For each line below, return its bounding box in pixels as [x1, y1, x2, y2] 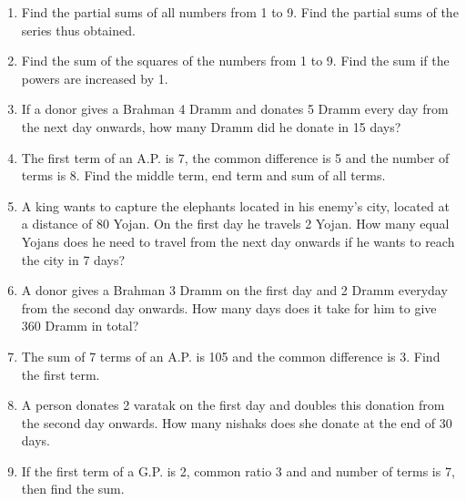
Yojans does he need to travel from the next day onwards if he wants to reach [21, 231, 455, 250]
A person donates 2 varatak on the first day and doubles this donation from [21, 395, 445, 414]
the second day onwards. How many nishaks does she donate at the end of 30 [21, 413, 452, 432]
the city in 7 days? [21, 250, 126, 269]
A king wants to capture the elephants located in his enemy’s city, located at [21, 196, 450, 215]
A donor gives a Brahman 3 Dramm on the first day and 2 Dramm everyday [21, 281, 448, 300]
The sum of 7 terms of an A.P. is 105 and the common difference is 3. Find [21, 346, 441, 365]
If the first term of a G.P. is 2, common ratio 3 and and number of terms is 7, [21, 461, 455, 480]
